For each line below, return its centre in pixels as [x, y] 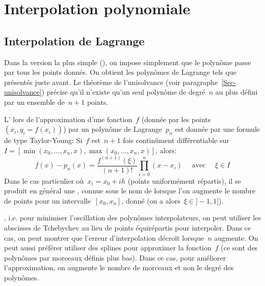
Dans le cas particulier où [44, 180]
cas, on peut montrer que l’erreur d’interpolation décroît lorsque [104, 237]
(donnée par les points [176, 119]
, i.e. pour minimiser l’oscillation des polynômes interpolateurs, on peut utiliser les [132, 218]
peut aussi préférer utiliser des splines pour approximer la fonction [108, 248]
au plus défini [236, 92]
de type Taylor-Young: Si [43, 140]
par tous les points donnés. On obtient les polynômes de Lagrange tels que [120, 72]
